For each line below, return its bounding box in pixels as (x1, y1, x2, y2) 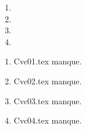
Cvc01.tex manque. (13, 55, 82, 67)
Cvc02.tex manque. (13, 74, 82, 87)
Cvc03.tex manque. (13, 94, 82, 107)
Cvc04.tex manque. (13, 114, 82, 126)
